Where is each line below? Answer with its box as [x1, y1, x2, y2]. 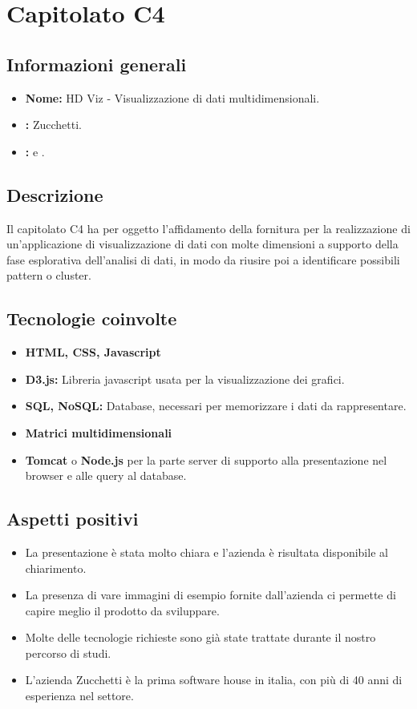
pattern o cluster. [6, 267, 91, 284]
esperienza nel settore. [25, 687, 134, 704]
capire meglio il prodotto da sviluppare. [25, 602, 220, 618]
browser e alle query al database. [25, 467, 187, 484]
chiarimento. [25, 559, 87, 576]
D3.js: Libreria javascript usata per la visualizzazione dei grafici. [25, 370, 345, 387]
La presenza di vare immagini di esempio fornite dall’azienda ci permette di [25, 586, 396, 603]
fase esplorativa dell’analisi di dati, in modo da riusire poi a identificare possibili [6, 251, 400, 268]
